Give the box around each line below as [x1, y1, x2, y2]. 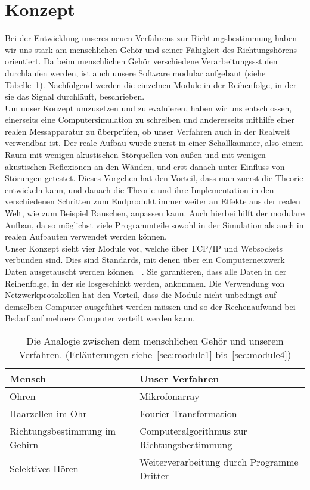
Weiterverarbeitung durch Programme [139, 454, 299, 469]
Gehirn [10, 437, 39, 451]
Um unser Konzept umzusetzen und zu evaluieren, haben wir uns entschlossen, [5, 101, 292, 114]
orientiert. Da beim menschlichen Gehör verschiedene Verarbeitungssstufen [5, 55, 278, 67]
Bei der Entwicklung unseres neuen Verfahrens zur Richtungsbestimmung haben [5, 32, 297, 44]
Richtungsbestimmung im [10, 423, 116, 438]
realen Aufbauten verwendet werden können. [5, 230, 167, 243]
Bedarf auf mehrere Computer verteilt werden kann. [5, 312, 195, 324]
